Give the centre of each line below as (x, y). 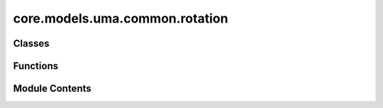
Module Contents (52, 89)
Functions (36, 66)
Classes (31, 43)
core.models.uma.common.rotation (121, 18)
